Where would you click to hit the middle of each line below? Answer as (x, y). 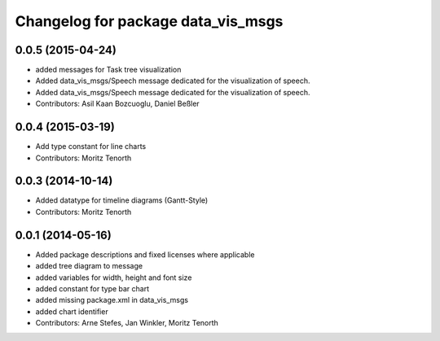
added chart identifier (72, 311)
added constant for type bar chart (92, 288)
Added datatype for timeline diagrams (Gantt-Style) (122, 200)
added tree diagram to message (89, 266)
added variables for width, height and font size (114, 278)
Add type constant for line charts (91, 146)
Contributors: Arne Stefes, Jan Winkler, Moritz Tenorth (127, 323)
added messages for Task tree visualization (108, 70)
